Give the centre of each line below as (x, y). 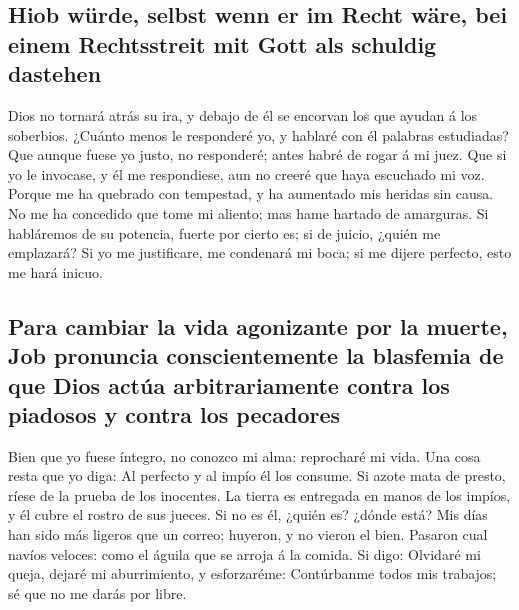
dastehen (55, 73)
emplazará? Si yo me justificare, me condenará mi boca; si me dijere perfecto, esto (260, 252)
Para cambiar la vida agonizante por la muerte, (258, 325)
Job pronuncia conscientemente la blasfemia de (256, 355)
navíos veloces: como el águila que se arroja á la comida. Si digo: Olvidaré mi (244, 553)
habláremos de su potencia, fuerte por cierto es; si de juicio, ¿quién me (224, 232)
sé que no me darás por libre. (97, 592)
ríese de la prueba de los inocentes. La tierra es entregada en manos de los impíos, (259, 494)
